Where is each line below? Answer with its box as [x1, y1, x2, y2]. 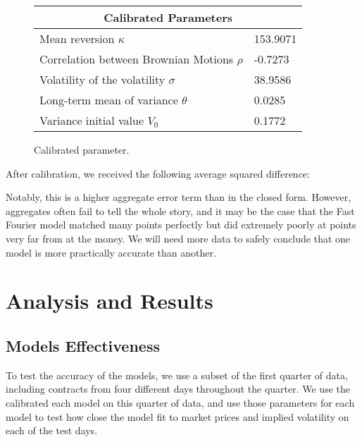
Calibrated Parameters [104, 9, 233, 25]
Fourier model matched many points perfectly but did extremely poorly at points [6, 217, 356, 232]
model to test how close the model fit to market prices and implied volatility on [6, 409, 349, 424]
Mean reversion [39, 30, 115, 47]
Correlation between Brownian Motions [39, 51, 234, 67]
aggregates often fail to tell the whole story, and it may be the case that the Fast [6, 203, 355, 218]
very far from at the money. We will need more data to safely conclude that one [6, 231, 351, 245]
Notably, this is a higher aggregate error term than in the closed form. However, [6, 190, 351, 204]
